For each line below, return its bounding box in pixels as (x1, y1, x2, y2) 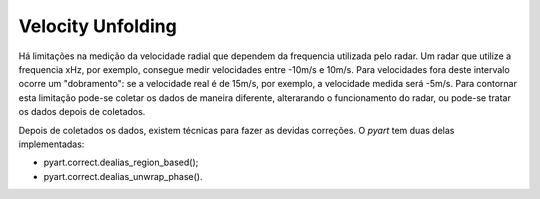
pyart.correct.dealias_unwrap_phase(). (43, 170, 203, 182)
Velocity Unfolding (18, 15, 177, 37)
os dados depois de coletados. (18, 106, 146, 118)
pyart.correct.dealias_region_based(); (43, 156, 199, 169)
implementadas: (18, 138, 85, 150)
